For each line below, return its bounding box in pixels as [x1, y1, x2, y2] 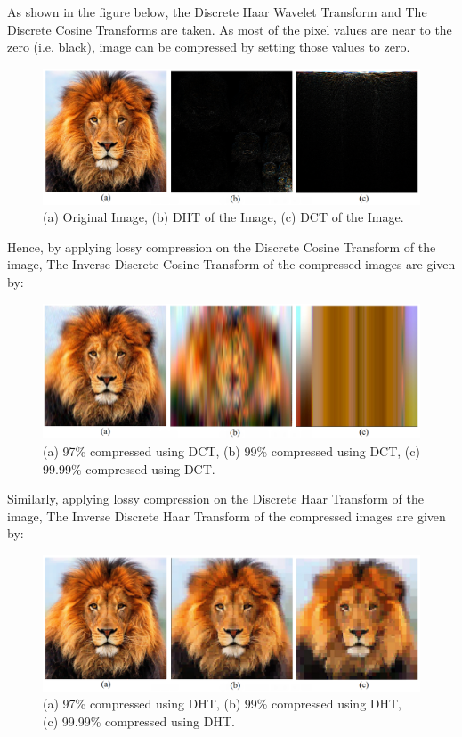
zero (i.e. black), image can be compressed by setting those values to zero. [7, 37, 410, 56]
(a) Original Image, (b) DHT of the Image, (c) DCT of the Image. [43, 208, 404, 226]
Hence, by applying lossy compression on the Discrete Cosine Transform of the [7, 237, 436, 256]
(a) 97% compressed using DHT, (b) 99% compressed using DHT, [43, 694, 401, 713]
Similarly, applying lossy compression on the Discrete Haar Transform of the [7, 489, 424, 508]
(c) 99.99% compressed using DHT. [43, 712, 235, 731]
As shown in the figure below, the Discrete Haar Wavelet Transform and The [7, 3, 427, 20]
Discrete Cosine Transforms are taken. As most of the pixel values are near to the [7, 20, 452, 38]
